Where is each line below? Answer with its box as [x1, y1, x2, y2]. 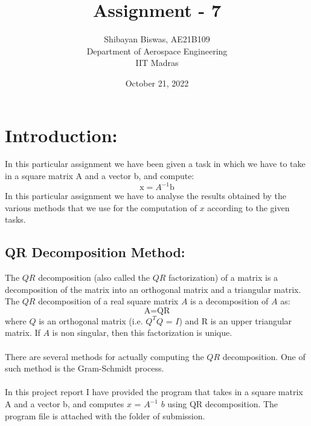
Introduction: [5, 122, 118, 147]
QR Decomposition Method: [5, 243, 185, 261]
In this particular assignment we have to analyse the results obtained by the [5, 189, 287, 202]
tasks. [5, 213, 26, 226]
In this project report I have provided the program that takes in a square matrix [5, 385, 303, 398]
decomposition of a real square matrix [38, 295, 179, 307]
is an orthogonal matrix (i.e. [39, 314, 143, 327]
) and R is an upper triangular [179, 314, 292, 327]
